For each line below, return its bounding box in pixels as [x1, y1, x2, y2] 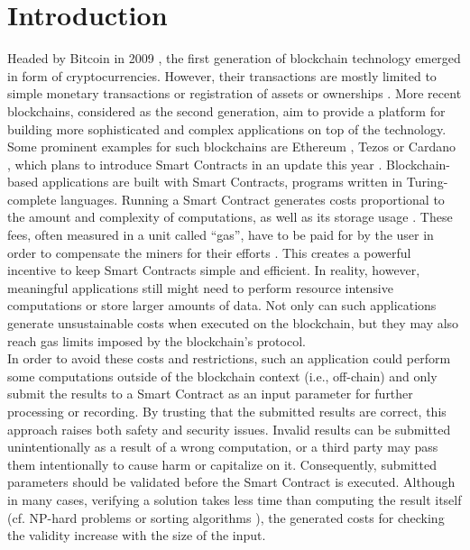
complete [7, 189, 57, 208]
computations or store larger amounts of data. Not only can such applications [7, 296, 437, 315]
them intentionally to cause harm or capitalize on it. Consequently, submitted [7, 454, 437, 473]
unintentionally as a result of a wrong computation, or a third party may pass [7, 437, 438, 456]
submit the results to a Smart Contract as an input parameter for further [7, 384, 413, 403]
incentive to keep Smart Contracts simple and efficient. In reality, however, [7, 261, 420, 280]
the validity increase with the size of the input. [7, 526, 266, 545]
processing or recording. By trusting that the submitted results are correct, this [7, 402, 447, 420]
